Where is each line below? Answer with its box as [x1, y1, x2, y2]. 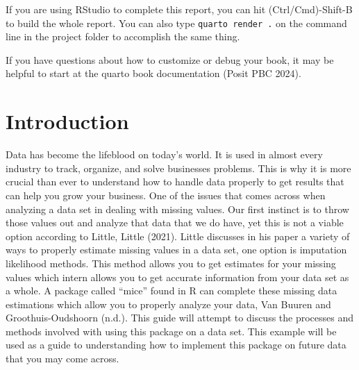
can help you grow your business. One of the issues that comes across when [6, 187, 326, 202]
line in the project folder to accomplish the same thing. [6, 29, 240, 44]
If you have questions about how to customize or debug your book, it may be [6, 52, 334, 67]
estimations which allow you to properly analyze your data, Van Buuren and [6, 296, 331, 311]
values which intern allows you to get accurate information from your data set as [6, 269, 349, 284]
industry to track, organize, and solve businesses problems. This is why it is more [6, 160, 351, 175]
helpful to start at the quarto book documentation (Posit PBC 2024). [6, 66, 301, 81]
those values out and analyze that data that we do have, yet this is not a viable [6, 215, 344, 230]
